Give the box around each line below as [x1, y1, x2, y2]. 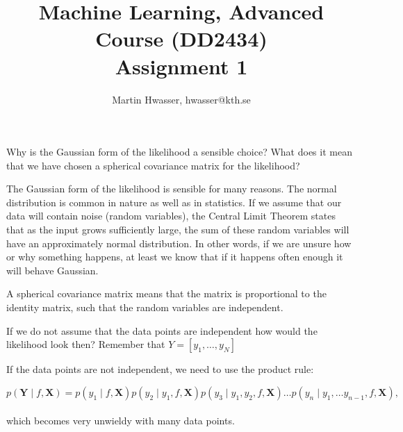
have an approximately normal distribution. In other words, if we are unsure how [6, 235, 352, 250]
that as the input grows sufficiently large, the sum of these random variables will [6, 222, 349, 237]
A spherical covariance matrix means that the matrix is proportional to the [6, 286, 327, 301]
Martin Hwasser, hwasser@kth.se [112, 92, 251, 106]
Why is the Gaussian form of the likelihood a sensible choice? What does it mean [6, 144, 352, 159]
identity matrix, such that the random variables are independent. [6, 300, 283, 315]
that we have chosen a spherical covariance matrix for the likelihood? [6, 158, 300, 172]
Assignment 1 [115, 51, 248, 80]
